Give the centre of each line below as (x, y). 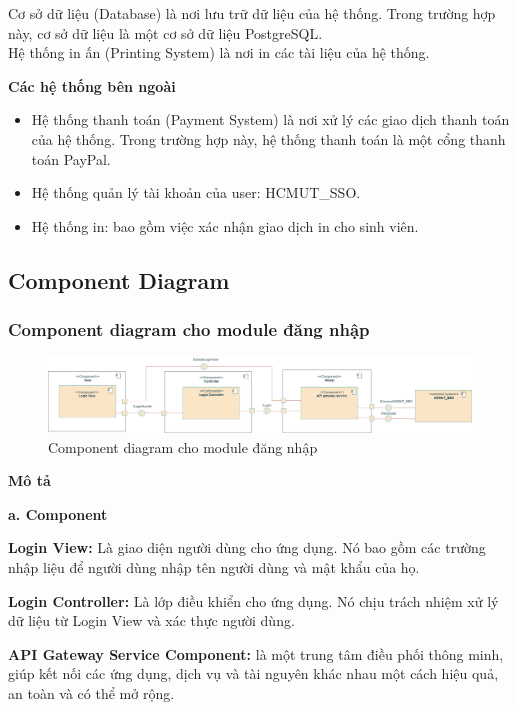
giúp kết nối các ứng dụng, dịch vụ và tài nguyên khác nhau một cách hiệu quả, (253, 673)
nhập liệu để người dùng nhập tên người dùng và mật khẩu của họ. (214, 567)
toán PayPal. (71, 158)
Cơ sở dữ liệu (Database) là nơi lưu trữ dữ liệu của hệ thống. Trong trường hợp (252, 13)
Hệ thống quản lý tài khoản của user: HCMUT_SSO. (196, 192)
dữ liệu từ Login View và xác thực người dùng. (151, 620)
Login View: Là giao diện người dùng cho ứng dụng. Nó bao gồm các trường (247, 547)
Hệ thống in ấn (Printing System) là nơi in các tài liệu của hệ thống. (219, 52)
